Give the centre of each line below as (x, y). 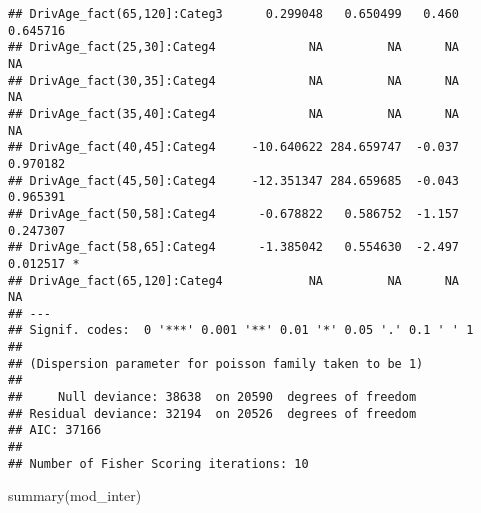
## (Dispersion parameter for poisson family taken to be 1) (216, 363)
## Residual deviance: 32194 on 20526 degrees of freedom (212, 413)
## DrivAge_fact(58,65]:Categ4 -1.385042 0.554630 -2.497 (234, 247)
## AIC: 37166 (55, 430)
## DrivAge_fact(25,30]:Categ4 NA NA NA (234, 47)
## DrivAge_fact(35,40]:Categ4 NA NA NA (234, 113)
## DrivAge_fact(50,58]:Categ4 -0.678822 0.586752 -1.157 (234, 213)
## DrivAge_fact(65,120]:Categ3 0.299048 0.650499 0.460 (234, 14)
